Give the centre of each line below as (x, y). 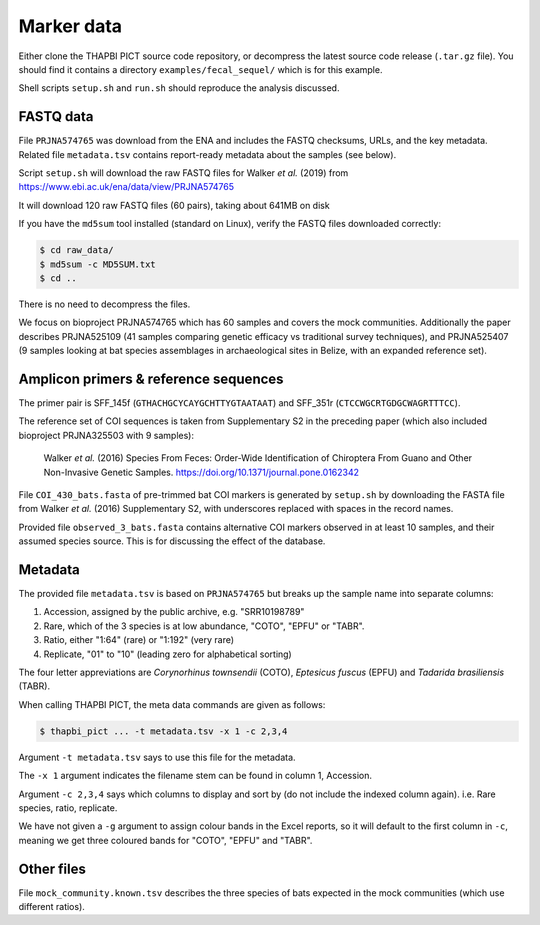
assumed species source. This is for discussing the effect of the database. (172, 541)
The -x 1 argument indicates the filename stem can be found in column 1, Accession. (195, 776)
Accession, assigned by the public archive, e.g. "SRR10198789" (174, 612)
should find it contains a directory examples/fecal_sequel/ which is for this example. (200, 69)
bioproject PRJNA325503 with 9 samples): (106, 435)
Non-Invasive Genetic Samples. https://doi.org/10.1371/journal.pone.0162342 (201, 472)
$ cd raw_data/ (76, 250)
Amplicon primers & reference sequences (151, 378)
